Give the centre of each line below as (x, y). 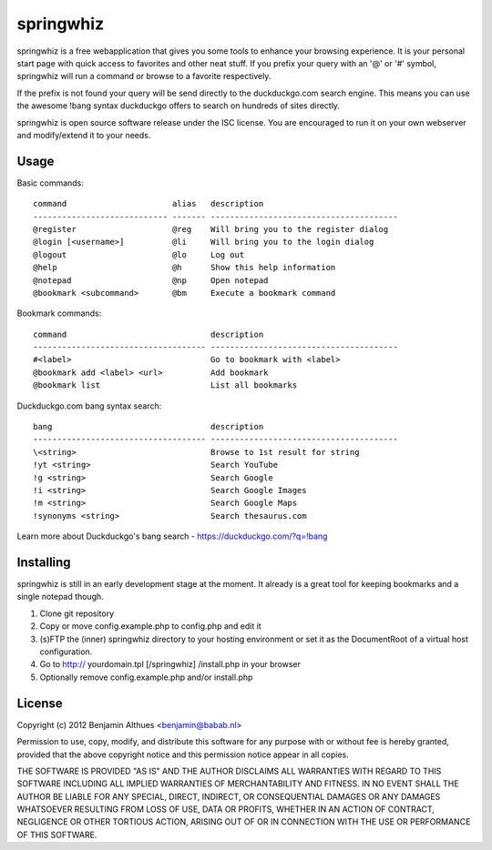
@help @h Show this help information (184, 268)
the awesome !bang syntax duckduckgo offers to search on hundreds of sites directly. (179, 106)
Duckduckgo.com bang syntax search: (89, 406)
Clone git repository (77, 613)
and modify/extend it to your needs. (84, 135)
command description (149, 334)
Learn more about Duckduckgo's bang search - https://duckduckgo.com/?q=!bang (172, 536)
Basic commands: (50, 183)
